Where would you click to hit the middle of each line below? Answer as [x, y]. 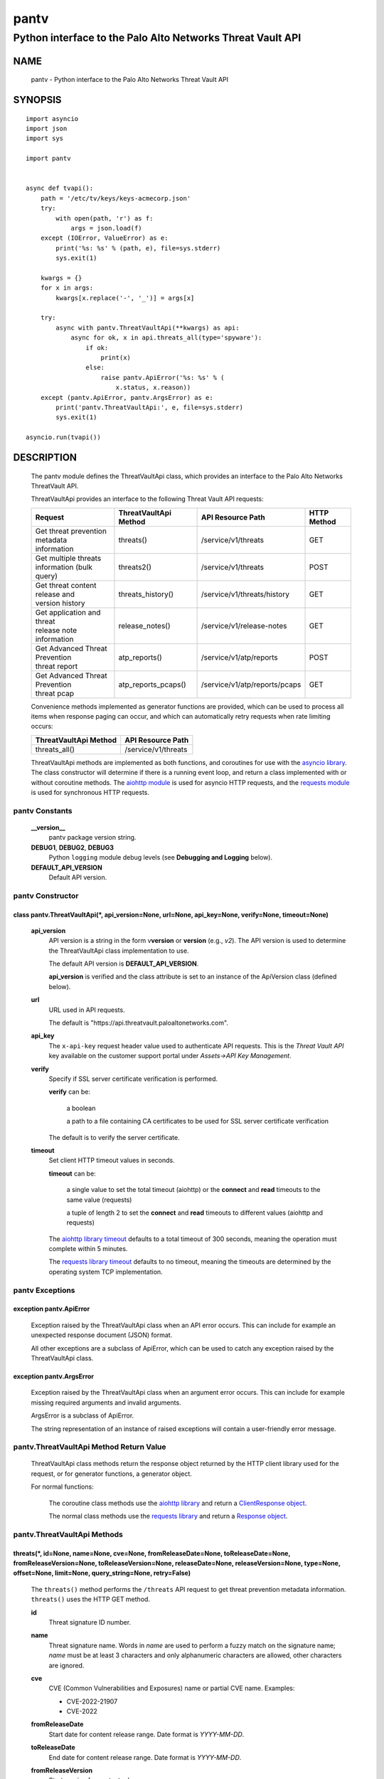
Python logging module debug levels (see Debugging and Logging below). [161, 857]
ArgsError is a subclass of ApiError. [82, 1415]
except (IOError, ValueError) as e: [104, 238]
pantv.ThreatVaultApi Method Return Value [90, 1447]
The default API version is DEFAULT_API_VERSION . [124, 964]
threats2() [135, 567]
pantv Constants [43, 811]
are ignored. [66, 1665]
